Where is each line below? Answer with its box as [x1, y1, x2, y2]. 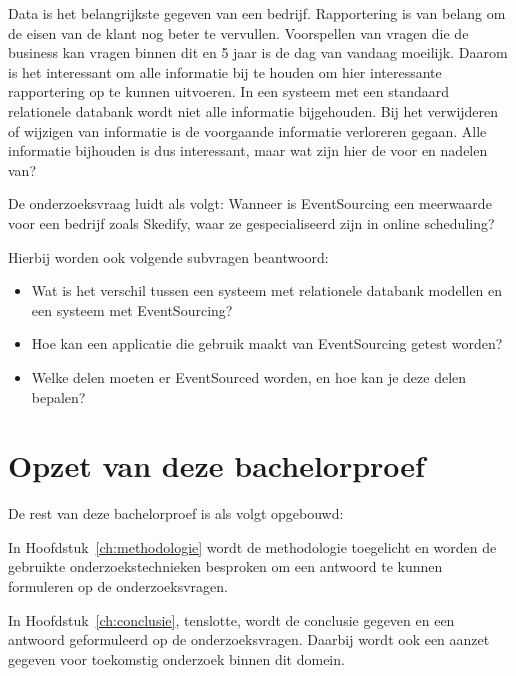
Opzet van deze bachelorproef [8, 445, 425, 486]
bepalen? [31, 386, 86, 407]
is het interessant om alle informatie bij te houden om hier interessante [8, 61, 442, 82]
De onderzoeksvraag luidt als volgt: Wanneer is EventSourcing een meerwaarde [8, 193, 492, 214]
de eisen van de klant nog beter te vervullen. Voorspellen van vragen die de [8, 22, 469, 43]
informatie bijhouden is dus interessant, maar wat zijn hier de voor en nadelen [8, 140, 488, 161]
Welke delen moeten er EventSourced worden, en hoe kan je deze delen [31, 366, 467, 387]
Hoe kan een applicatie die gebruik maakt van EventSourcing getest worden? [31, 333, 503, 354]
